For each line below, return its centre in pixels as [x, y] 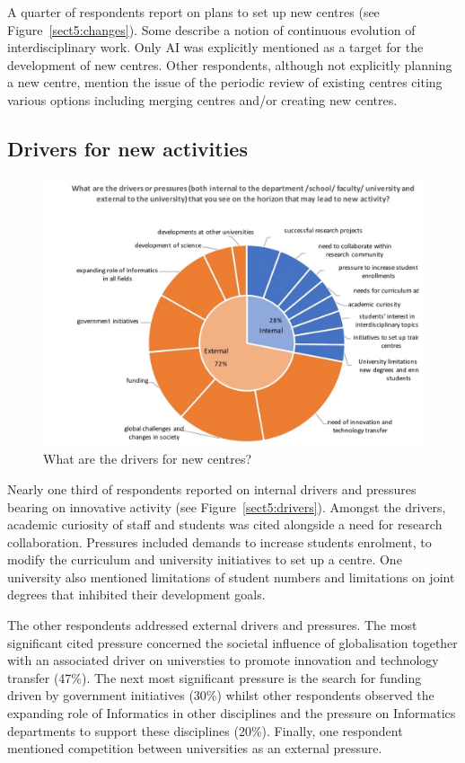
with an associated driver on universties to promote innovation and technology [223, 660]
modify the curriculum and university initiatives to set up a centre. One [205, 559]
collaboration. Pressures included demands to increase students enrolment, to [219, 541]
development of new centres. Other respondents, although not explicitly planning [230, 64]
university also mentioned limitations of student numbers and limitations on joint [231, 577]
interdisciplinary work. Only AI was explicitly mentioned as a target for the [215, 47]
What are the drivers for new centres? [148, 459]
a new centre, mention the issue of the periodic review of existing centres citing [225, 82]
